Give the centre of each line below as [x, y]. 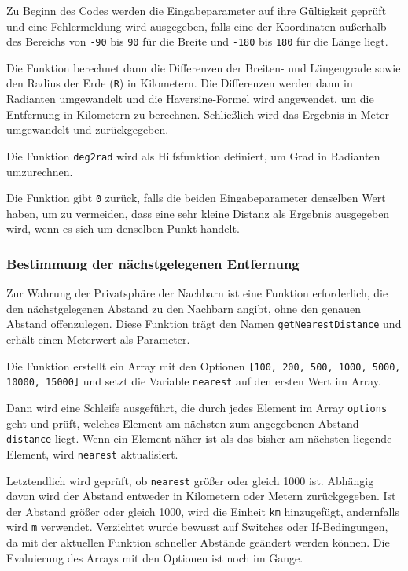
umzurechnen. [40, 171]
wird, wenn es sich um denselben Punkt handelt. [123, 228]
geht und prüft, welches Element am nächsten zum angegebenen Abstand [183, 423]
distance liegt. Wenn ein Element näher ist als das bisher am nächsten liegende [199, 438]
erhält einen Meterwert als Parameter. [98, 339]
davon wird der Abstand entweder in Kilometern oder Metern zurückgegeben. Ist [201, 496]
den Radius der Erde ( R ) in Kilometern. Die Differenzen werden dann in [180, 83]
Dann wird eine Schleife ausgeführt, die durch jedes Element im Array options [197, 407]
